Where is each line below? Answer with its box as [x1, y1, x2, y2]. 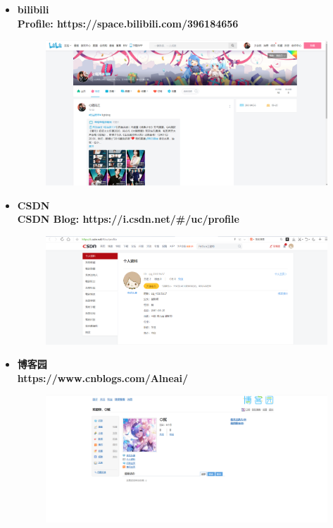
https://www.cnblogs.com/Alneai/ [17, 370, 188, 385]
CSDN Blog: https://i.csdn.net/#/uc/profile [17, 211, 239, 226]
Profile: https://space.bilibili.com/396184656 [17, 16, 239, 30]
